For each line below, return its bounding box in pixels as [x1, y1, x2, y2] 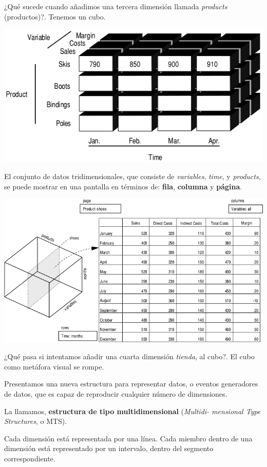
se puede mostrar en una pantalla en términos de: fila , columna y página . [4, 181, 242, 191]
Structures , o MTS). [4, 416, 67, 426]
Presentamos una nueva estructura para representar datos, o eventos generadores [4, 378, 258, 389]
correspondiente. [4, 453, 55, 463]
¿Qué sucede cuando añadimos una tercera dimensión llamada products [4, 1, 227, 11]
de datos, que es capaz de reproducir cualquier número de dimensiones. [4, 388, 227, 399]
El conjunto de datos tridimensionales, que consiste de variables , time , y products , [4, 171, 261, 182]
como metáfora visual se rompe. [4, 361, 104, 372]
